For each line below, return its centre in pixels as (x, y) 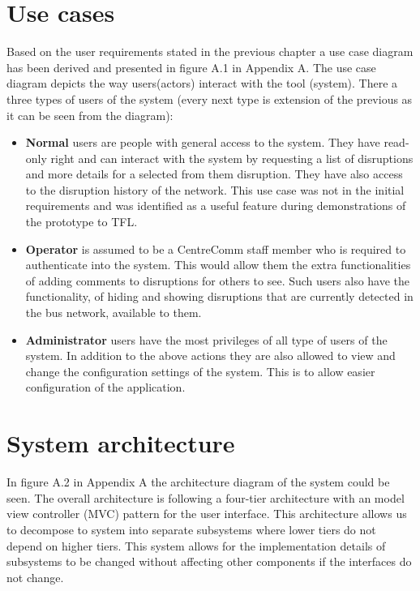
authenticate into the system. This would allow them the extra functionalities (218, 265)
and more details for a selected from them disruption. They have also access (214, 174)
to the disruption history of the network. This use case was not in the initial (215, 189)
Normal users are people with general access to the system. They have (203, 142)
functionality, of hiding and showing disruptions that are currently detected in (219, 296)
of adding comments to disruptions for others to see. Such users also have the (218, 280)
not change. (35, 577)
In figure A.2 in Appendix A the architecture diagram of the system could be (198, 482)
